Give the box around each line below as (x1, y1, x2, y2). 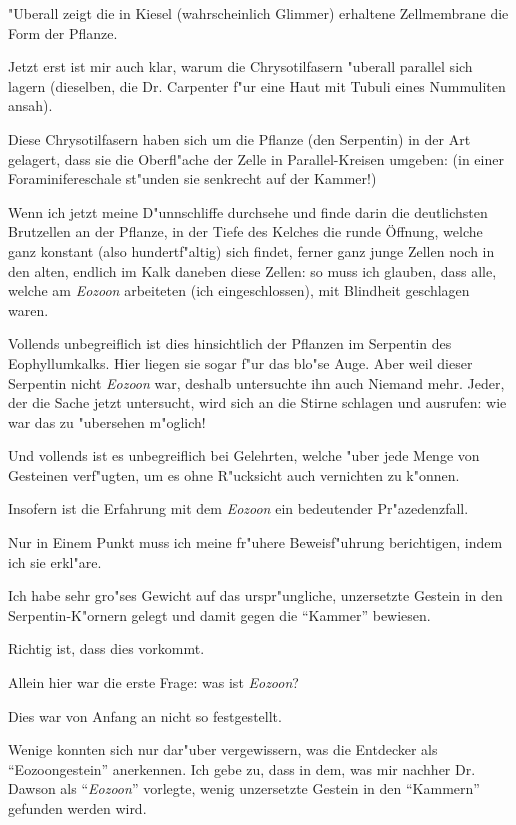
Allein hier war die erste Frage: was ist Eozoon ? (8, 672, 299, 693)
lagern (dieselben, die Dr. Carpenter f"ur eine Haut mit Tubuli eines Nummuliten (8, 75, 506, 96)
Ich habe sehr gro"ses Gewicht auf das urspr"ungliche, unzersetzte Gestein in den (8, 585, 503, 606)
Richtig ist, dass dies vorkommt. (8, 638, 205, 659)
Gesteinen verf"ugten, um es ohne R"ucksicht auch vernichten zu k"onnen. (8, 464, 460, 485)
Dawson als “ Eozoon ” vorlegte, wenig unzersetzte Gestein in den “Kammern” (8, 778, 480, 799)
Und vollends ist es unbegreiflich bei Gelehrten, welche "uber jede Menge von (8, 445, 480, 466)
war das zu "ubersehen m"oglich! (8, 411, 206, 432)
